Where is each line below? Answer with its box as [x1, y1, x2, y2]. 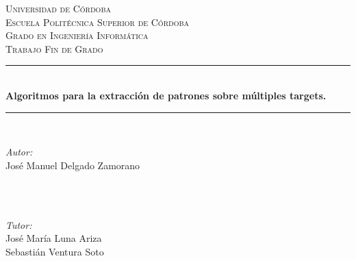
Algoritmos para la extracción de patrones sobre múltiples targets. [5, 88, 327, 102]
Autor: [5, 145, 33, 159]
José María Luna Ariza [5, 231, 102, 245]
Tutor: [5, 217, 32, 232]
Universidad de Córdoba [5, 1, 111, 15]
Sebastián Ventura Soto [5, 244, 104, 258]
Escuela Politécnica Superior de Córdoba [5, 14, 189, 29]
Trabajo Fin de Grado [5, 41, 103, 55]
